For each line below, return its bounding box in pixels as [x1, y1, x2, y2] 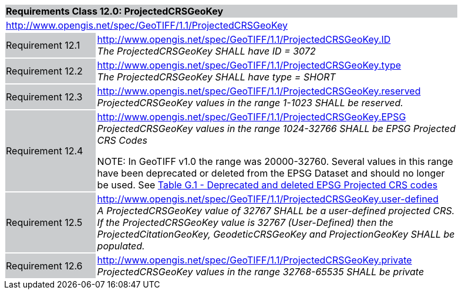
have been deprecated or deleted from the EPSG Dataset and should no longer [97, 167, 445, 179]
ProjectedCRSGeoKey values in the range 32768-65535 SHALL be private [97, 266, 424, 278]
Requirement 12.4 [6, 145, 83, 157]
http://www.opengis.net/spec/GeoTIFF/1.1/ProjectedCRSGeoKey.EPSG [97, 111, 406, 123]
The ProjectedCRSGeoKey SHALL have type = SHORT [97, 71, 336, 83]
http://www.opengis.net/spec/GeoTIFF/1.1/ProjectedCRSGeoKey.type [97, 59, 402, 71]
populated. [97, 240, 145, 252]
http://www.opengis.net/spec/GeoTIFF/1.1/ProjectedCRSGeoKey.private [97, 254, 412, 266]
